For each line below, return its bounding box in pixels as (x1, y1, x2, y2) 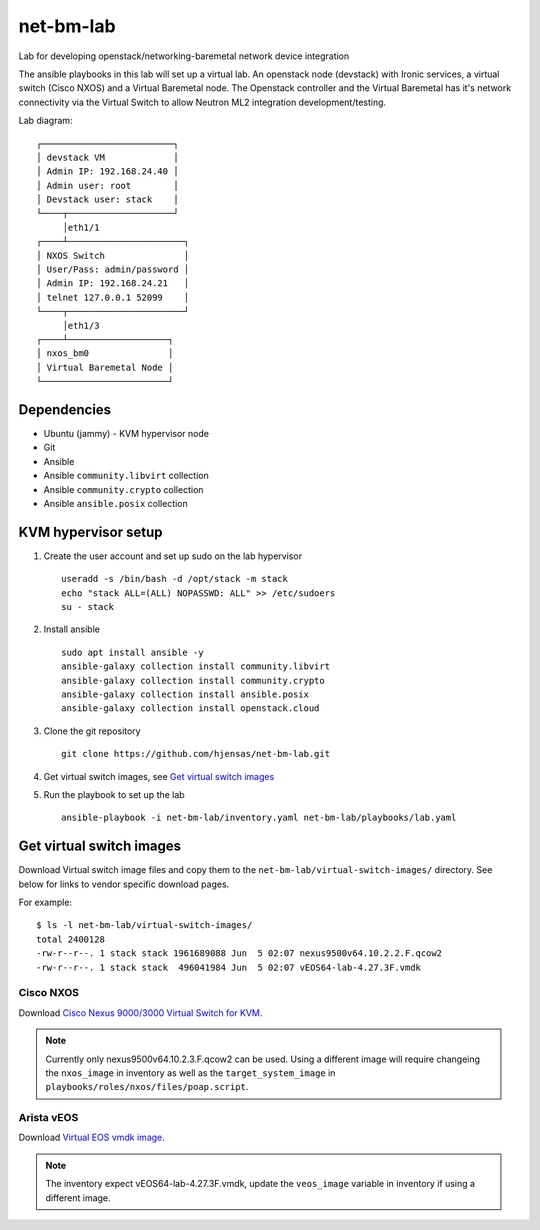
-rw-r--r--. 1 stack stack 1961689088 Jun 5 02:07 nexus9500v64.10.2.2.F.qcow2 (36, 948, 443, 959)
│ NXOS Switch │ (36, 250, 190, 261)
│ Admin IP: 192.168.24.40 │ (36, 166, 179, 177)
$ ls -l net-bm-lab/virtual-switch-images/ (36, 920, 253, 931)
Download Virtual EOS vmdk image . (18, 1131, 165, 1144)
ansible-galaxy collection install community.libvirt (61, 661, 330, 672)
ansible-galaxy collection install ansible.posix (61, 689, 310, 700)
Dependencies (18, 401, 112, 418)
